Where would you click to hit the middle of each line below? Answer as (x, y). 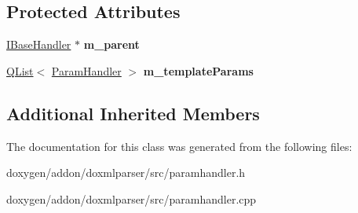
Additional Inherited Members (133, 113)
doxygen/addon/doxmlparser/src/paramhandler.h (126, 173)
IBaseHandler (39, 44)
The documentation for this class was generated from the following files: (179, 146)
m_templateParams (198, 70)
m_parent (111, 44)
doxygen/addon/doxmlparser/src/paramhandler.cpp (132, 198)
